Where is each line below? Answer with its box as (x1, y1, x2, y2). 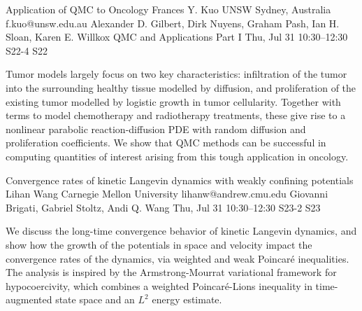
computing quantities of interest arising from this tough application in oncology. (6, 148, 349, 163)
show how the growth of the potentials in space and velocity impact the (6, 237, 312, 251)
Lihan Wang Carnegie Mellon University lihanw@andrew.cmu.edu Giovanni (6, 186, 328, 201)
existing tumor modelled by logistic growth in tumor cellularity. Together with (6, 94, 341, 109)
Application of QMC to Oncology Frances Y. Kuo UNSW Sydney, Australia (6, 2, 331, 16)
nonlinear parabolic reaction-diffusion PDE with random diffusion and (6, 121, 306, 136)
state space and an (55, 292, 135, 307)
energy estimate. (152, 292, 222, 307)
